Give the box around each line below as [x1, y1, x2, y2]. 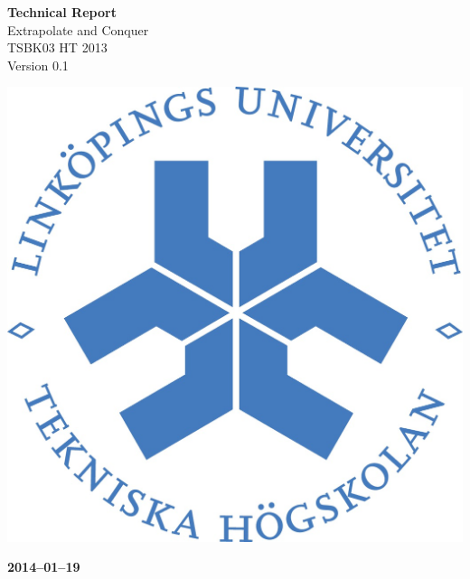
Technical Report [7, 3, 117, 21]
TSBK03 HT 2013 [7, 38, 108, 57]
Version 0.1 [7, 55, 69, 74]
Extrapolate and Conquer [7, 20, 149, 39]
